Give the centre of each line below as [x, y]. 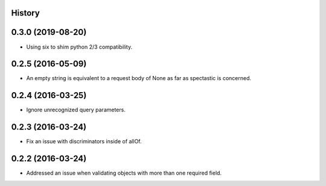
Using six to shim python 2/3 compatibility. [79, 47]
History [26, 13]
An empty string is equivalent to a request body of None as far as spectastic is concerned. [139, 78]
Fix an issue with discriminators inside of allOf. [84, 141]
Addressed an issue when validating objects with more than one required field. [124, 173]
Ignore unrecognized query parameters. [76, 110]
